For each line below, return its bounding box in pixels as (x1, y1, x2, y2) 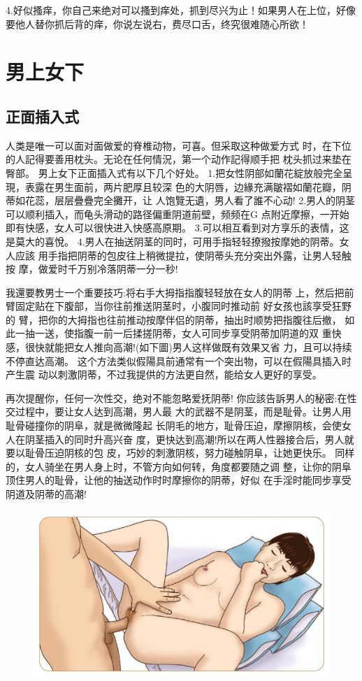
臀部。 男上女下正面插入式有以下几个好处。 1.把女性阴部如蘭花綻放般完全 (6, 165, 343, 180)
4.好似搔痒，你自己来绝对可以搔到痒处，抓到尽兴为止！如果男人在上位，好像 (6, 3, 356, 17)
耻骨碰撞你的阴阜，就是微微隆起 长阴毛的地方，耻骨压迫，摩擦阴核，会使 (6, 418, 342, 433)
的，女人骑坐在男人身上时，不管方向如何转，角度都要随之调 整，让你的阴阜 (6, 459, 352, 473)
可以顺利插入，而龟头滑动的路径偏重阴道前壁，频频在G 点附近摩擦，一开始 (6, 206, 349, 221)
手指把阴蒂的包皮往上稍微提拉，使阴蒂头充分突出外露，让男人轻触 (48, 248, 352, 262)
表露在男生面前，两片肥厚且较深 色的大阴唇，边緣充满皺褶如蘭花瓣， (24, 179, 342, 194)
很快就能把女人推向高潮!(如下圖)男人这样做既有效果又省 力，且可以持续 (24, 340, 352, 354)
